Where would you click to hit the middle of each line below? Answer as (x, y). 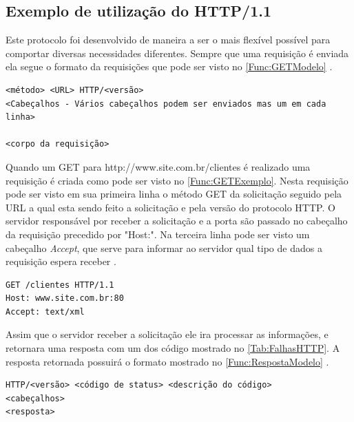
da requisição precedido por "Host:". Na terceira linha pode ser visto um (158, 234)
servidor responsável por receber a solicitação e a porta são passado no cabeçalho (177, 221)
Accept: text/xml (45, 312)
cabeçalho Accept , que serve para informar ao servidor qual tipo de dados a (164, 247)
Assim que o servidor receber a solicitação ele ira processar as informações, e (167, 334)
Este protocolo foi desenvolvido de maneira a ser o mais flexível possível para (168, 40)
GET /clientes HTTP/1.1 (60, 285)
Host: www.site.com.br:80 (65, 298)
